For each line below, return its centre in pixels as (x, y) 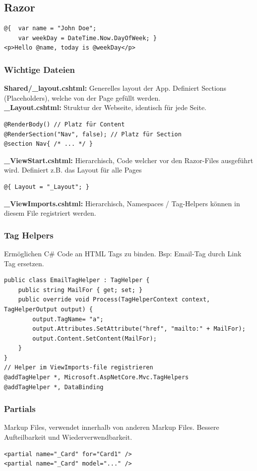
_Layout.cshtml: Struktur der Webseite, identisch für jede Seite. (105, 107)
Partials (20, 409)
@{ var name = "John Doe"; (50, 29)
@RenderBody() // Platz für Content (64, 124)
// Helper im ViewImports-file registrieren (79, 368)
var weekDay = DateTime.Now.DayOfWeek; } (87, 38)
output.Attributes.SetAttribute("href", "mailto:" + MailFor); (139, 329)
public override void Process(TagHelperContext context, (114, 300)
